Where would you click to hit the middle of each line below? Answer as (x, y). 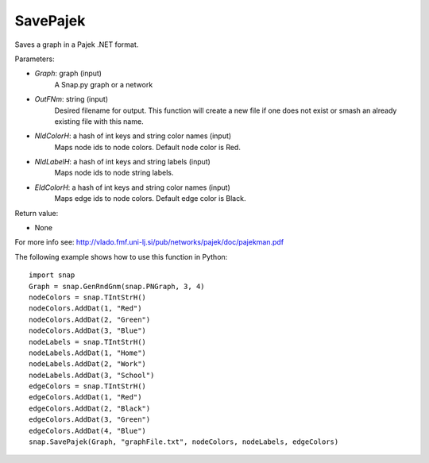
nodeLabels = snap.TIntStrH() (88, 342)
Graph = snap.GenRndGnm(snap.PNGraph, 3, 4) (117, 286)
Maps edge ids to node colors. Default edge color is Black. (150, 199)
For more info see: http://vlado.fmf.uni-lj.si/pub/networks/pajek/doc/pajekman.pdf (149, 242)
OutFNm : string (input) (71, 99)
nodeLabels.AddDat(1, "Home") (88, 353)
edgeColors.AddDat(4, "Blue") (88, 430)
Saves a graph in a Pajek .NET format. (77, 44)
